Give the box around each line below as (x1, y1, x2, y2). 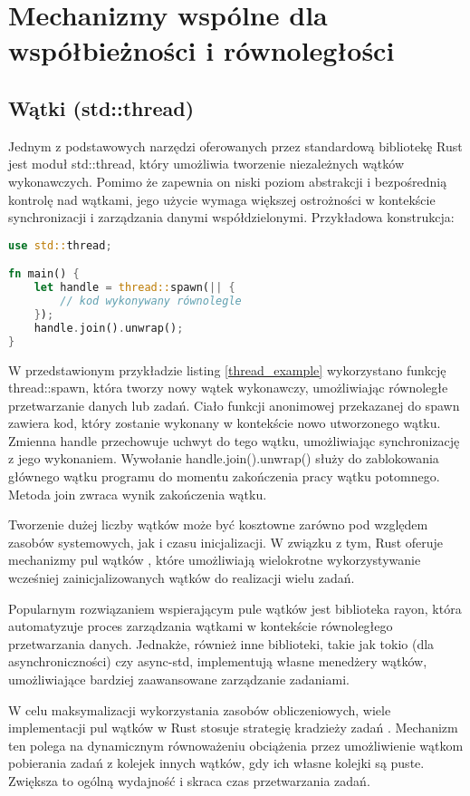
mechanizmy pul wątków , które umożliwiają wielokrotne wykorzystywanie (8, 550, 421, 569)
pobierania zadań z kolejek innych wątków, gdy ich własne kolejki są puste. (8, 753, 425, 772)
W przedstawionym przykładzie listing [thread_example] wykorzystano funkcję (8, 360, 446, 379)
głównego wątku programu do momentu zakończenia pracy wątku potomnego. (8, 467, 440, 486)
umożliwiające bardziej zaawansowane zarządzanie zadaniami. (8, 670, 350, 689)
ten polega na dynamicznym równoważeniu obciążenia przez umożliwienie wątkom (8, 735, 464, 754)
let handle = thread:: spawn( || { (34, 281, 235, 295)
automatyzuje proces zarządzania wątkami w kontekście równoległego (8, 616, 393, 636)
